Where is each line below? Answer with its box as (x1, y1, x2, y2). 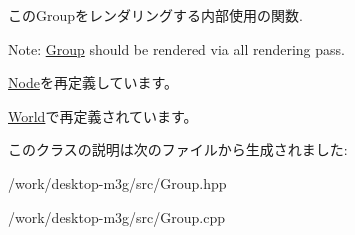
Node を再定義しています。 (8, 72, 179, 93)
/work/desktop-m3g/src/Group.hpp (8, 172, 227, 193)
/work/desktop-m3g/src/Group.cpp (8, 206, 225, 227)
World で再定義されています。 (8, 105, 198, 126)
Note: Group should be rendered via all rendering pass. (8, 38, 345, 59)
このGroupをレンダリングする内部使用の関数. (8, 5, 303, 25)
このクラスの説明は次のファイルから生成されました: (8, 139, 348, 160)
